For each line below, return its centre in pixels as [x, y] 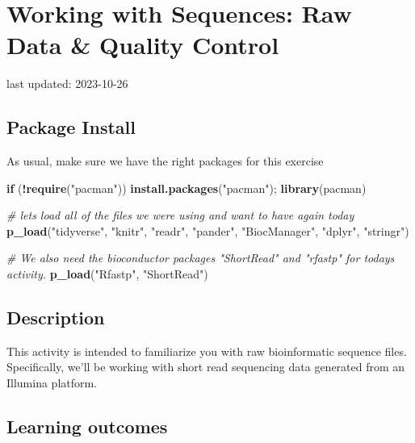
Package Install [71, 127]
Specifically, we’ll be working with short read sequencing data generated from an [206, 367]
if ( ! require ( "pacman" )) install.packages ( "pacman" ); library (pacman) [187, 188]
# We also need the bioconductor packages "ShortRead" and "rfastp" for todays [201, 258]
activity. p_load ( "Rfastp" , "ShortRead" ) [107, 274]
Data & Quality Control [143, 45]
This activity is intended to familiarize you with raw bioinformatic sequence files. [207, 351]
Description [56, 318]
